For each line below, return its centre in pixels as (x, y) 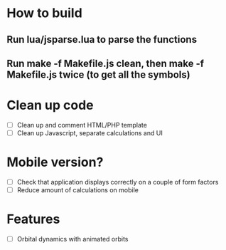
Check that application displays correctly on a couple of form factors (118, 182)
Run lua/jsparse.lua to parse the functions (102, 40)
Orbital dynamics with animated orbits (72, 239)
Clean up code (50, 105)
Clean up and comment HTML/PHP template (82, 125)
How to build (44, 13)
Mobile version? (55, 162)
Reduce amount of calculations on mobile (78, 190)
